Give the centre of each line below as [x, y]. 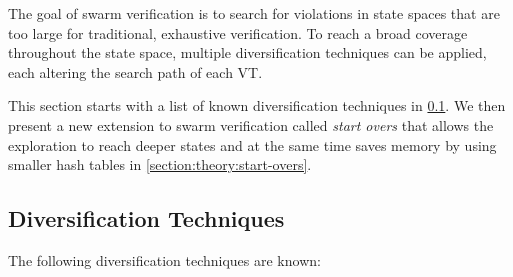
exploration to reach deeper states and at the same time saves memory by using [252, 144]
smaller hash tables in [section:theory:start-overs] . [160, 164]
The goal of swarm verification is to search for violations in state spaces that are [254, 13]
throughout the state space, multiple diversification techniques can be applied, [247, 52]
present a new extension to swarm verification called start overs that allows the [251, 124]
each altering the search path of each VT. [135, 71]
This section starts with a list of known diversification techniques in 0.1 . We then [257, 105]
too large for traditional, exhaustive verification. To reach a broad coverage [238, 32]
